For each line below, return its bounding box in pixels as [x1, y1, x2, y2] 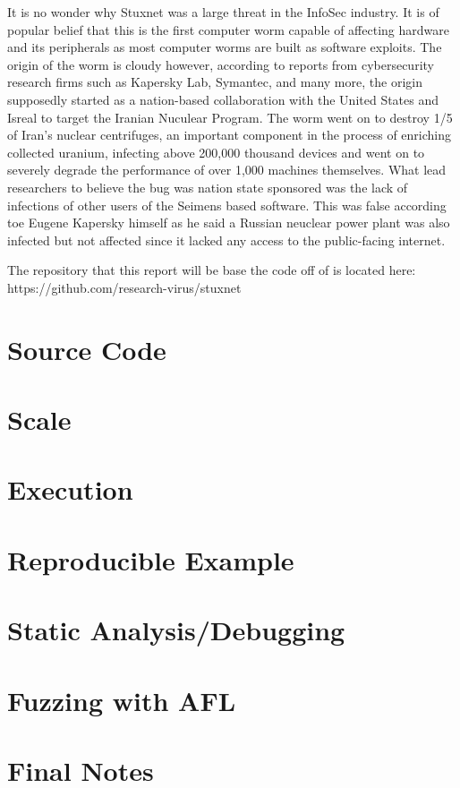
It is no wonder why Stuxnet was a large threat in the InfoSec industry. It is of [7, 3, 439, 21]
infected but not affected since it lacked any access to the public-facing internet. [7, 230, 446, 249]
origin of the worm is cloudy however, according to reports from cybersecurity [7, 55, 434, 73]
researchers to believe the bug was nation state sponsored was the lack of [7, 177, 408, 196]
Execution [7, 471, 133, 508]
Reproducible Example [7, 541, 294, 578]
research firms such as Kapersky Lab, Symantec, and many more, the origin [7, 73, 422, 91]
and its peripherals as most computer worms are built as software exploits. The [7, 38, 442, 56]
